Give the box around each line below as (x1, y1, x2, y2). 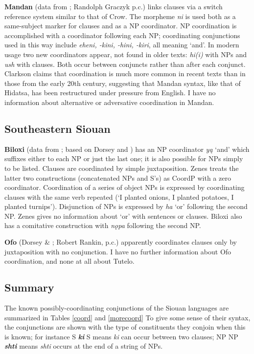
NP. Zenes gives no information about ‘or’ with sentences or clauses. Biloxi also (4, 210, 242, 221)
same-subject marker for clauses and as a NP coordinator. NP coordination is (4, 21, 237, 31)
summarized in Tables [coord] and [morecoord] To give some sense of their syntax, (4, 312, 251, 322)
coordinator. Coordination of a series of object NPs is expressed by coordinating (4, 182, 245, 192)
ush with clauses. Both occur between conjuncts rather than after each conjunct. (4, 59, 246, 69)
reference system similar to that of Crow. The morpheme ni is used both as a (4, 11, 236, 21)
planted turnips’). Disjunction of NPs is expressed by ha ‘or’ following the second (4, 201, 248, 211)
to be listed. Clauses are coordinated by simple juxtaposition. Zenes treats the (4, 163, 239, 173)
